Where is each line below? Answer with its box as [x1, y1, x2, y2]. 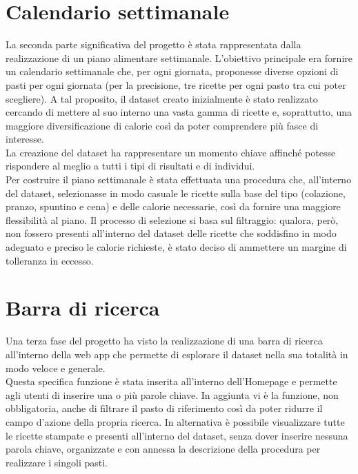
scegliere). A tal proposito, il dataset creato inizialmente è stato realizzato [6, 91, 318, 105]
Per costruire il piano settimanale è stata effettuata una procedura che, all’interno [6, 172, 352, 187]
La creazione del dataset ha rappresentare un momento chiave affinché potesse [6, 145, 336, 159]
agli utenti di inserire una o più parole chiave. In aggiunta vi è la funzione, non [6, 387, 339, 402]
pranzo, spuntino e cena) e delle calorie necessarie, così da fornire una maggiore [6, 199, 341, 214]
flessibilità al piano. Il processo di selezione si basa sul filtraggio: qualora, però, [6, 212, 339, 227]
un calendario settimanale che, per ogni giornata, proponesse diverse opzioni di [6, 64, 339, 79]
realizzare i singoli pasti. [6, 455, 108, 469]
